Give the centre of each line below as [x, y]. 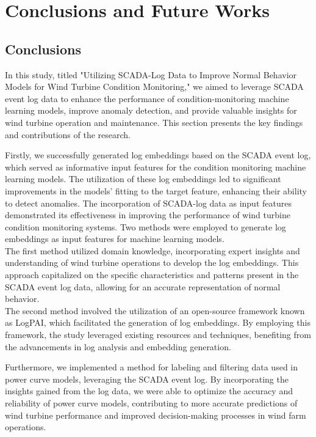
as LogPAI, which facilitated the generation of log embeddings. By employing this [158, 322]
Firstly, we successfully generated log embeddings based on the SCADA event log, [158, 155]
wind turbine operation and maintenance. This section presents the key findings [154, 122]
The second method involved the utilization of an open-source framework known [155, 310]
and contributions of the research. [68, 134]
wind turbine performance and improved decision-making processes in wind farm [156, 415]
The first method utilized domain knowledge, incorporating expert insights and [153, 250]
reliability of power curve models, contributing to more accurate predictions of [151, 403]
